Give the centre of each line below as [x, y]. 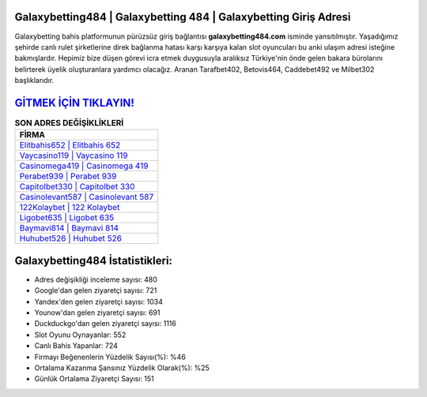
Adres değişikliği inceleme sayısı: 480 [96, 279]
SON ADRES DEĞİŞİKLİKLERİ [69, 123]
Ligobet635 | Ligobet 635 [67, 218]
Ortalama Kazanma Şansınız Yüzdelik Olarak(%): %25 [122, 368]
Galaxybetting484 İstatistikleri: [94, 260]
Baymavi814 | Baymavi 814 [69, 228]
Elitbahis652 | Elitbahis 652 [70, 145]
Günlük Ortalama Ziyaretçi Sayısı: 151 [94, 379]
